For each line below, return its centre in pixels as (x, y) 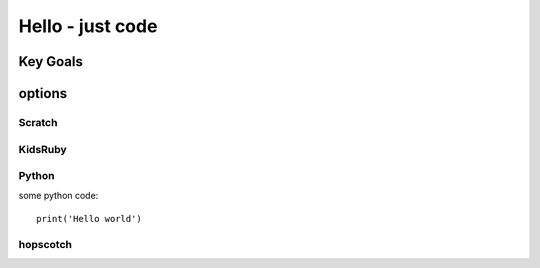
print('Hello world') (89, 218)
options (43, 93)
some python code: (58, 196)
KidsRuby (42, 149)
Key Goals (51, 61)
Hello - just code (88, 26)
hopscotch (45, 244)
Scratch (38, 122)
